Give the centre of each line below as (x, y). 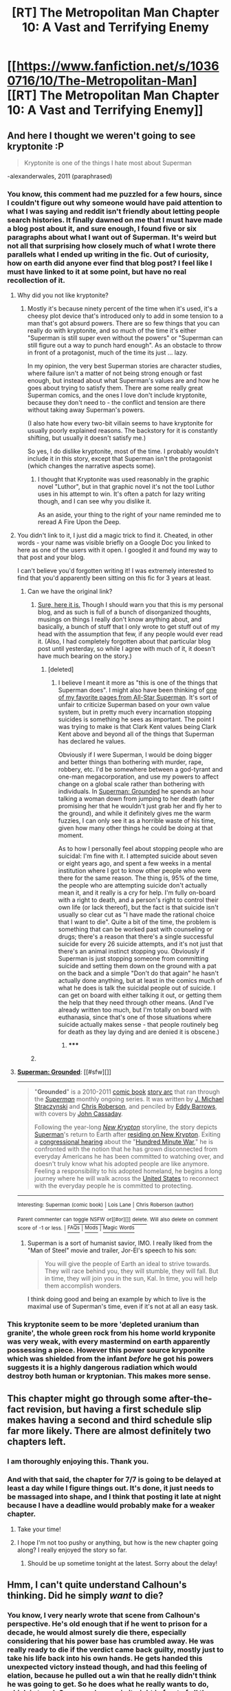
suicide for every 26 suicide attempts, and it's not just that (141, 944)
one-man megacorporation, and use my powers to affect (138, 777)
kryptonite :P (35, 146)
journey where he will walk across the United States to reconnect (126, 1179)
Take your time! (39, 1529)
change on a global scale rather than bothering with (131, 784)
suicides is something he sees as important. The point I (136, 719)
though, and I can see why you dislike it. (95, 501)
